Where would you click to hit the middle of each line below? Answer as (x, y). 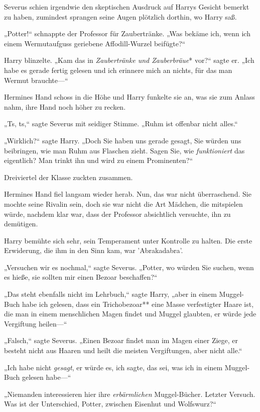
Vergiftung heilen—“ (36, 323)
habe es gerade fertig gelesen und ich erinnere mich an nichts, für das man (118, 70)
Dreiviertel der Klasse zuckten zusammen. (69, 177)
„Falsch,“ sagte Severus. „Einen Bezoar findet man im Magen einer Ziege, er (121, 340)
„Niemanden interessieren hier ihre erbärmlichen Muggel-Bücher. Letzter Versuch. (130, 394)
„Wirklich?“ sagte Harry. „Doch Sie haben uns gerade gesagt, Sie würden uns (123, 140)
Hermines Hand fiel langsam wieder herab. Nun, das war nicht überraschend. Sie (128, 194)
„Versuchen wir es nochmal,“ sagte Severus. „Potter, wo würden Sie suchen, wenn (129, 267)
